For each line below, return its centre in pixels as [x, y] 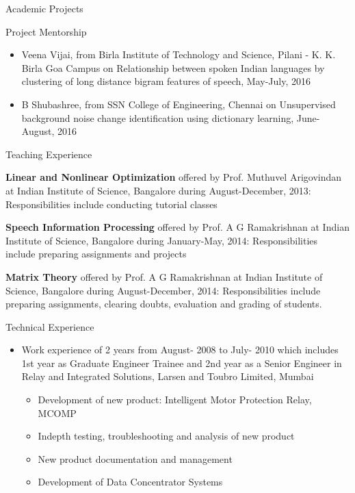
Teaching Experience [49, 154]
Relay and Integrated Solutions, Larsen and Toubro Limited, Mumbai [168, 376]
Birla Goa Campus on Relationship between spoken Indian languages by [173, 67]
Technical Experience [50, 326]
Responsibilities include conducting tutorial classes [111, 204]
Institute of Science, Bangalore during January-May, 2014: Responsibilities [162, 240]
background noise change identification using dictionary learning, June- [171, 117]
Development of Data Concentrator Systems [130, 482]
